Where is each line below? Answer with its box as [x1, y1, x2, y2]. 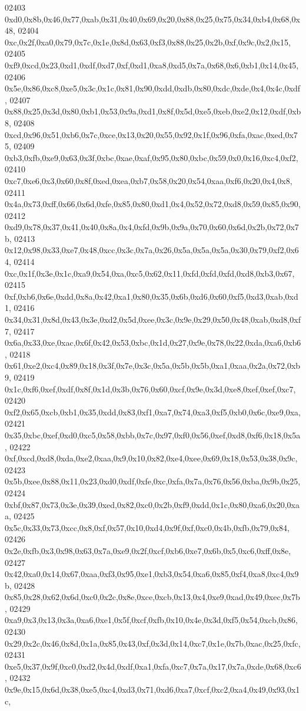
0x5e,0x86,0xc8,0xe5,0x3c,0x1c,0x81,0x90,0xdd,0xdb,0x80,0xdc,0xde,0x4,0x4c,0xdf [5, 82, 301, 94]
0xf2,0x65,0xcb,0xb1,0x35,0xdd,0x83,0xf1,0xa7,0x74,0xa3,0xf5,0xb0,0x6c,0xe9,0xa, [5, 405, 301, 418]
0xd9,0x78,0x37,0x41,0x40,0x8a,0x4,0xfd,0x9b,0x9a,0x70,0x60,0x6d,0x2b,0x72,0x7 [5, 221, 299, 233]
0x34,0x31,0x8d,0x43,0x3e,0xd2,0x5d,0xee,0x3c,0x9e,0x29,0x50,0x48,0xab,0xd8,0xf [5, 313, 301, 326]
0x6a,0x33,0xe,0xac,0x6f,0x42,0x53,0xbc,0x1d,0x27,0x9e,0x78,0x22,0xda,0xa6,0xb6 [5, 336, 301, 349]
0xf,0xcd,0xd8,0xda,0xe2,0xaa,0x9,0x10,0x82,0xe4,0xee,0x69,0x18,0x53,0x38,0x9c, [5, 452, 298, 464]
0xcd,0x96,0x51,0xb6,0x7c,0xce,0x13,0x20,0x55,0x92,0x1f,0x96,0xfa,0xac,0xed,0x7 [5, 128, 298, 140]
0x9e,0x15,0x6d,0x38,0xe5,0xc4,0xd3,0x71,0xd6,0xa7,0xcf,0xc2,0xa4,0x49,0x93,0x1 [5, 683, 300, 696]
